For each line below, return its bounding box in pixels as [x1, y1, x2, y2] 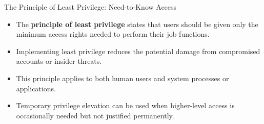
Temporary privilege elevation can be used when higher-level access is [16, 100, 235, 111]
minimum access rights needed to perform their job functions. [16, 29, 210, 39]
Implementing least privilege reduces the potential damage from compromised [16, 45, 260, 56]
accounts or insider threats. [16, 56, 102, 66]
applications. [16, 83, 56, 93]
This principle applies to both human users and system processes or [16, 72, 229, 83]
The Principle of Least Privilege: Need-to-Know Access [4, 2, 177, 12]
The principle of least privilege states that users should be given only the [16, 18, 258, 29]
